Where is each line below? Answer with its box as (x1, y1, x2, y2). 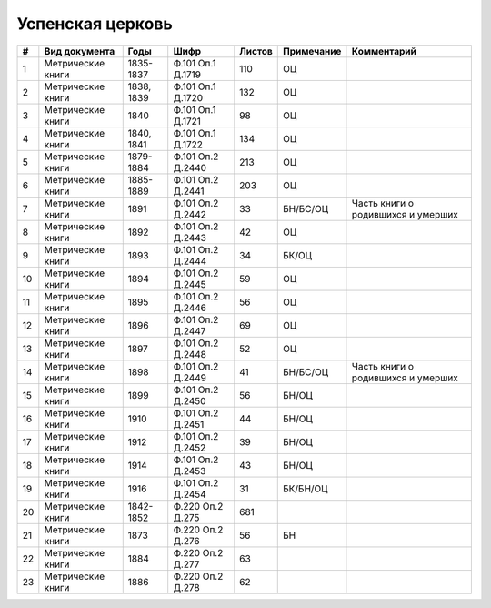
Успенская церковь (16, 14, 173, 34)
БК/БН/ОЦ (282, 482, 328, 495)
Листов (239, 45, 273, 57)
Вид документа (44, 45, 115, 57)
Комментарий (351, 45, 417, 57)
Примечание (282, 45, 342, 57)
